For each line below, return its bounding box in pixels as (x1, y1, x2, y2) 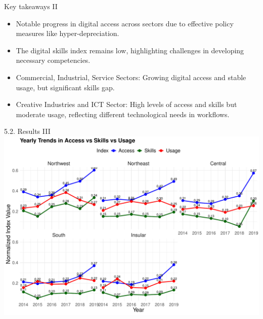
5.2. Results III (4, 126, 51, 136)
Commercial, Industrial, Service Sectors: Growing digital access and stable (16, 72, 246, 82)
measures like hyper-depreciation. (16, 28, 119, 39)
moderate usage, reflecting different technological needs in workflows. (16, 109, 230, 119)
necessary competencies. (16, 55, 91, 65)
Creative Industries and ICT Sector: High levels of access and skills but (16, 99, 237, 110)
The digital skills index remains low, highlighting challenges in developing (16, 45, 244, 55)
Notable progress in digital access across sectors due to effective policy (16, 18, 234, 28)
